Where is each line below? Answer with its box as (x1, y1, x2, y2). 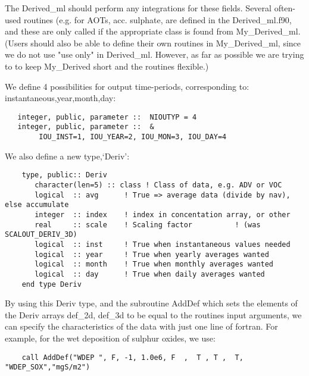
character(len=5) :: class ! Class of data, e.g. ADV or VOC (35, 180, 282, 189)
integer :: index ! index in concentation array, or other (35, 210, 291, 219)
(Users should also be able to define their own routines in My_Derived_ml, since (5, 36, 301, 49)
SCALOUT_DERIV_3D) (5, 230, 77, 239)
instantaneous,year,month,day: (5, 92, 116, 104)
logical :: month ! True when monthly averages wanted (35, 260, 274, 269)
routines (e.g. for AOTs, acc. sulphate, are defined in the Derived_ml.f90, (23, 13, 292, 26)
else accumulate (5, 200, 69, 209)
